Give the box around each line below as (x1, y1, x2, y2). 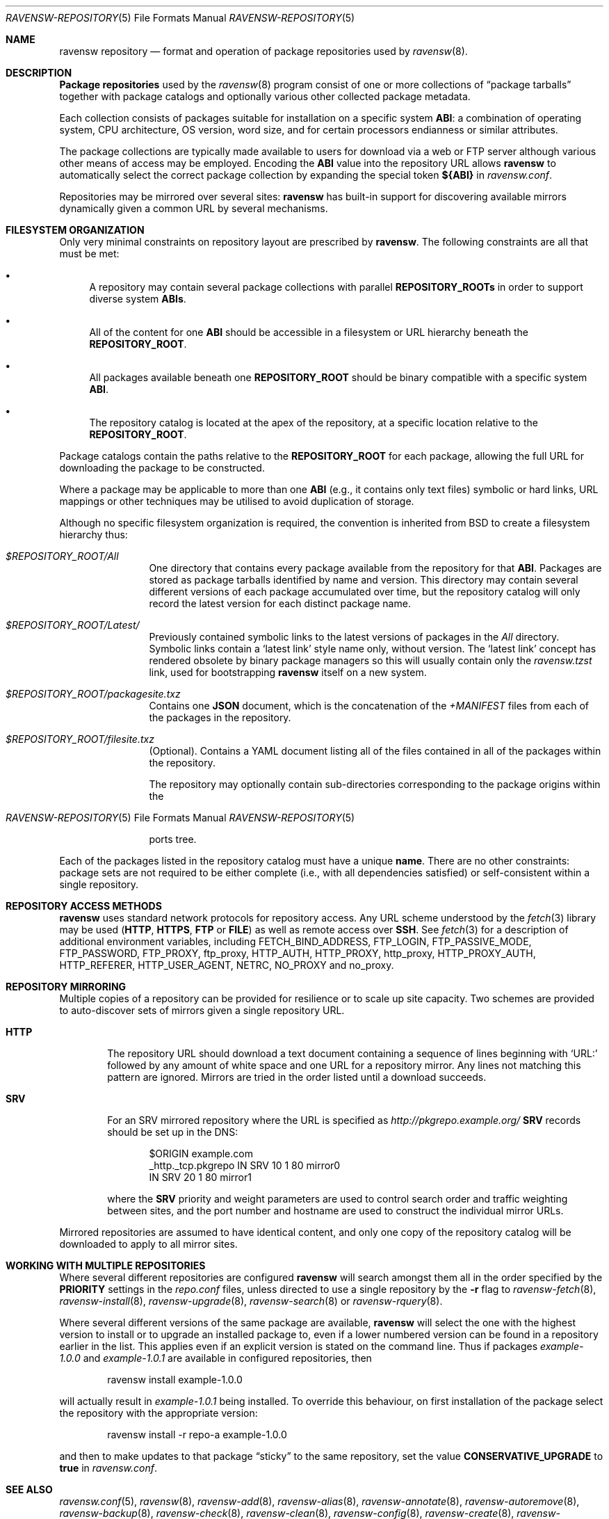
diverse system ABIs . (89, 293, 186, 305)
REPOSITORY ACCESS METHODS (6, 900, 162, 912)
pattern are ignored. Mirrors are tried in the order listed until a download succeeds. (107, 1071, 487, 1083)
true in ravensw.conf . (59, 1462, 157, 1474)
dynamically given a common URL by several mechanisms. (59, 202, 328, 214)
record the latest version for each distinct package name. (149, 597, 411, 609)
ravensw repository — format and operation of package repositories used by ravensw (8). (59, 45, 468, 57)
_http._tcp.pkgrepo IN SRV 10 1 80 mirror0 (149, 1159, 341, 1171)
